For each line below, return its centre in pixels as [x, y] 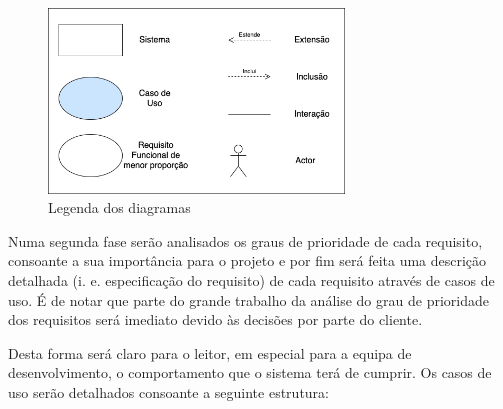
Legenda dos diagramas [119, 207]
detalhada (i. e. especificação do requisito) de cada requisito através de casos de [251, 280]
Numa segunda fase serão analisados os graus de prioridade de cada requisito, [245, 240]
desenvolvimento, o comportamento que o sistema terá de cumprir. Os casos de [250, 372]
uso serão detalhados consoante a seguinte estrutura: [169, 392]
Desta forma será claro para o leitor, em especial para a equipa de [210, 352]
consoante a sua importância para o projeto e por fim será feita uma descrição [247, 260]
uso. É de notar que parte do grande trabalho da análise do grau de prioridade [248, 299]
